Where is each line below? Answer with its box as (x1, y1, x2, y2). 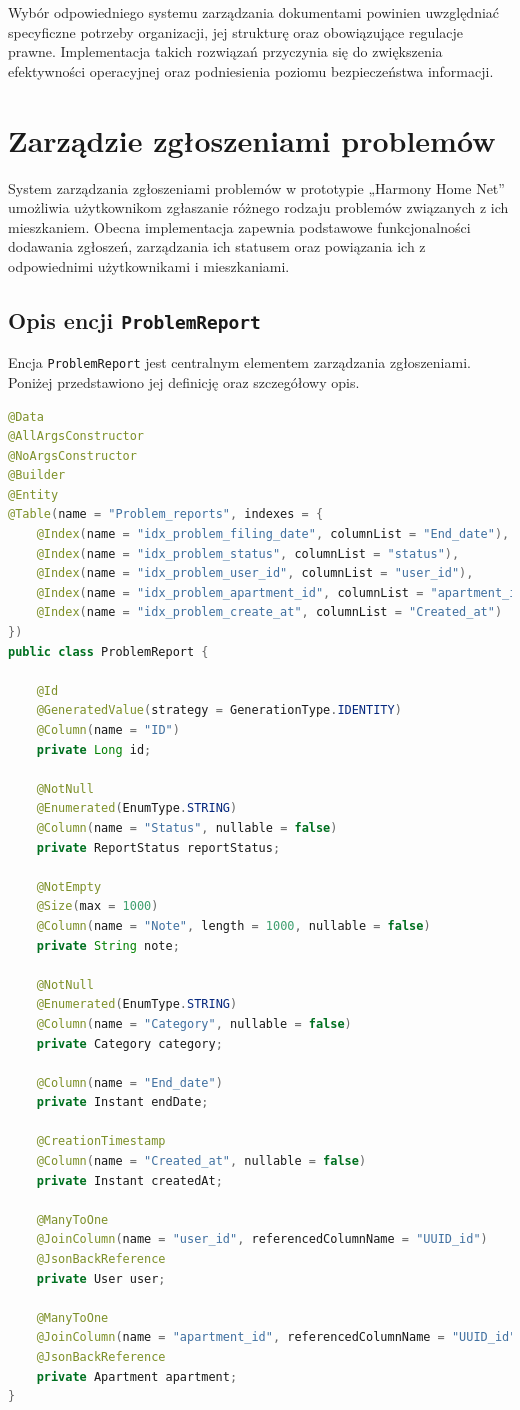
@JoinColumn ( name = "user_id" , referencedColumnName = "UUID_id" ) (36, 1232, 488, 1247)
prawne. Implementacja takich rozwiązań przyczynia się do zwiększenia (8, 41, 443, 62)
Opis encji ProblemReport (8, 304, 261, 335)
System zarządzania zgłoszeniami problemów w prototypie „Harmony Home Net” (8, 177, 505, 198)
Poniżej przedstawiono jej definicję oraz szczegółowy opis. (8, 371, 360, 392)
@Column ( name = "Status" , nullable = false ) (36, 820, 338, 835)
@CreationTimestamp (36, 1134, 166, 1149)
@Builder (8, 468, 66, 483)
